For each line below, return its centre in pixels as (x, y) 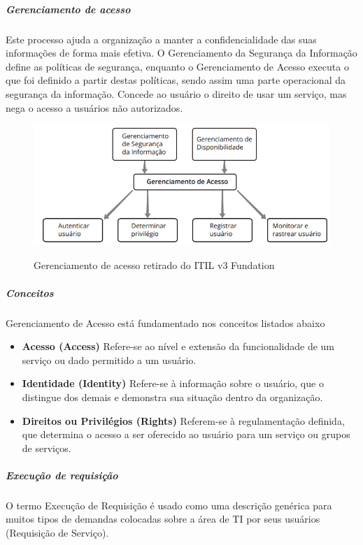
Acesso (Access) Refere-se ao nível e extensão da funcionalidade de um (178, 346)
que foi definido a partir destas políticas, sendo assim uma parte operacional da (176, 80)
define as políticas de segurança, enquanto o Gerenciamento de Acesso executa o (177, 66)
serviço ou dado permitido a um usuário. (109, 359)
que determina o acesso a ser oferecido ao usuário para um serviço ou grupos (186, 434)
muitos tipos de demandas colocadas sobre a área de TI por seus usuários (163, 519)
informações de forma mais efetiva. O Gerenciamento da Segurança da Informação (181, 53)
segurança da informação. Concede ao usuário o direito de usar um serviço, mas (176, 93)
